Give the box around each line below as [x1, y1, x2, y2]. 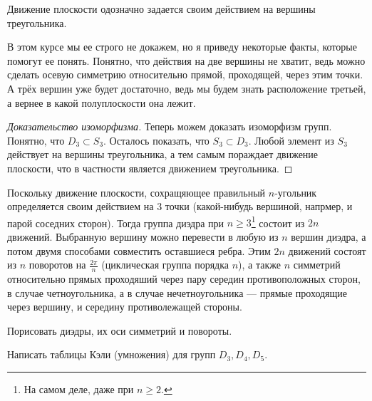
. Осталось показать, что [103, 132, 210, 147]
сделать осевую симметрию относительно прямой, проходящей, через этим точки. [7, 67, 363, 82]
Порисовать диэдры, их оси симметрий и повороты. [7, 323, 232, 338]
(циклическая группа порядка [101, 257, 229, 272]
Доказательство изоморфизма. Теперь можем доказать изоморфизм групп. [7, 119, 332, 134]
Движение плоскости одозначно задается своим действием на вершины [7, 1, 316, 16]
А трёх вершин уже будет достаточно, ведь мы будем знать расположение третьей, [7, 80, 366, 95]
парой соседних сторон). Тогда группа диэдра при [7, 215, 224, 230]
